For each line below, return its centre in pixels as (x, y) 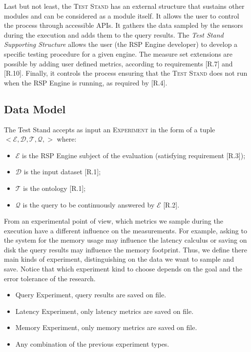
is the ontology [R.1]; (54, 188)
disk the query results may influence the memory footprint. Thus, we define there (125, 249)
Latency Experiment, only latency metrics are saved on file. (105, 311)
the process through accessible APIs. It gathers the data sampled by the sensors (124, 25)
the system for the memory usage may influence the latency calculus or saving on (125, 240)
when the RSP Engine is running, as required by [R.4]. (86, 82)
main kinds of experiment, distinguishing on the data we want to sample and (119, 259)
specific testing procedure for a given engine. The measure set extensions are (118, 53)
